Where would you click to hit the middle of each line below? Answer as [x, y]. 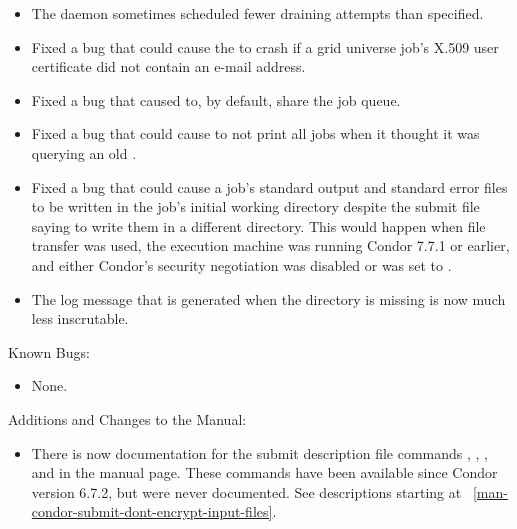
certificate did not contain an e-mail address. [168, 66]
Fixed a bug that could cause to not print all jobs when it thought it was [255, 133]
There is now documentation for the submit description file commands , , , [259, 452]
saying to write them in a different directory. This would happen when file [258, 225]
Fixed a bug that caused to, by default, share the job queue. [216, 99]
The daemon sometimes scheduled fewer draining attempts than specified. [257, 13]
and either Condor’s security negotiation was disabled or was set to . [241, 264]
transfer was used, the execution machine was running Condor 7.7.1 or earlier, [270, 245]
